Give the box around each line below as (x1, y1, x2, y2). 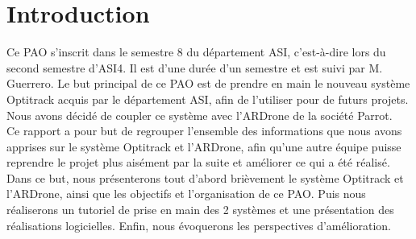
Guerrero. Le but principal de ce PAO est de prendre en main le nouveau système (6, 75, 410, 92)
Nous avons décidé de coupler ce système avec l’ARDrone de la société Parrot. (6, 106, 393, 123)
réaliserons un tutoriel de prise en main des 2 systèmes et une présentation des (6, 201, 394, 218)
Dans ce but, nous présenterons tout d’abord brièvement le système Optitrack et (6, 169, 404, 186)
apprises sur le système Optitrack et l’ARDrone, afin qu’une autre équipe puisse (6, 138, 401, 155)
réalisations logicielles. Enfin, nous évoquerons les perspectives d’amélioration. (6, 216, 391, 233)
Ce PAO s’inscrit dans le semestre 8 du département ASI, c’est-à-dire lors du (6, 43, 386, 60)
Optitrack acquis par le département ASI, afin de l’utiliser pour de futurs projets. (6, 90, 409, 107)
